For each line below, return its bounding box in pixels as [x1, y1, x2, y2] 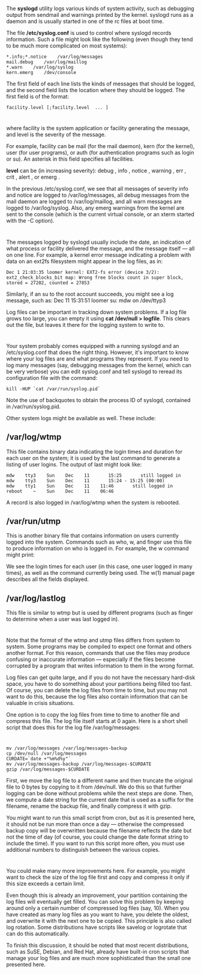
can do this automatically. [6, 929, 70, 937]
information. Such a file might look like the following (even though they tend [6, 36, 193, 43]
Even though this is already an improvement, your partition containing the [6, 892, 188, 899]
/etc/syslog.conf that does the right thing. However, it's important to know [6, 349, 189, 356]
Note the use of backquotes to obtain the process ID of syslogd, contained [6, 396, 191, 403]
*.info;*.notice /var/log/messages [6, 54, 103, 60]
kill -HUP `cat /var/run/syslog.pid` [6, 386, 101, 392]
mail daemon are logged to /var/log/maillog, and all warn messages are [6, 198, 182, 205]
